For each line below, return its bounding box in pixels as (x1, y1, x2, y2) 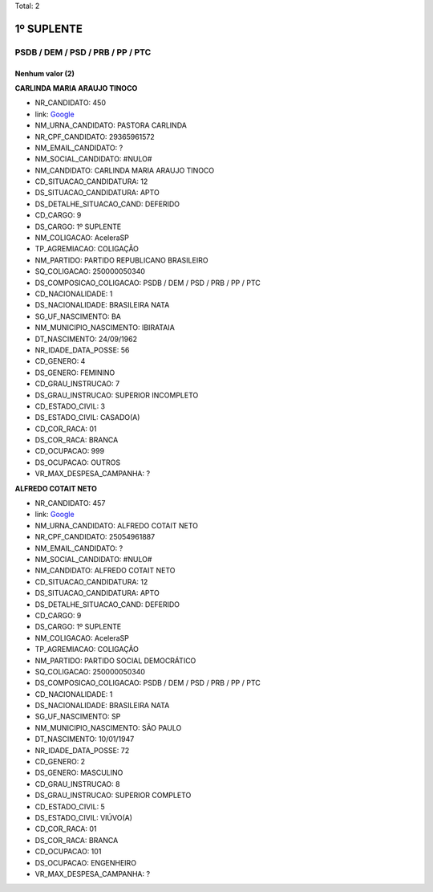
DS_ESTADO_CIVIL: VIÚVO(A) (34, 813, 132, 822)
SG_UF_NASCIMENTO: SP (34, 711, 121, 722)
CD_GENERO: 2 (34, 757, 86, 767)
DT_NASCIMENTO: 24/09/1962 (34, 334, 138, 344)
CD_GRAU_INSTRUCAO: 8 (34, 779, 120, 788)
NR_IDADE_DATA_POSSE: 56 (34, 345, 130, 355)
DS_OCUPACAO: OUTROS (34, 458, 121, 467)
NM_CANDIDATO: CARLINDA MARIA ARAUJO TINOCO (34, 165, 215, 175)
